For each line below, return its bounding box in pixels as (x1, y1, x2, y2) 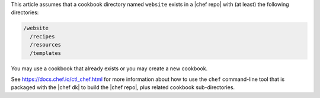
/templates (30, 50, 62, 56)
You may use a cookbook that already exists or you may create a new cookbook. (11, 65, 208, 72)
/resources (30, 41, 62, 48)
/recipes (30, 33, 55, 40)
